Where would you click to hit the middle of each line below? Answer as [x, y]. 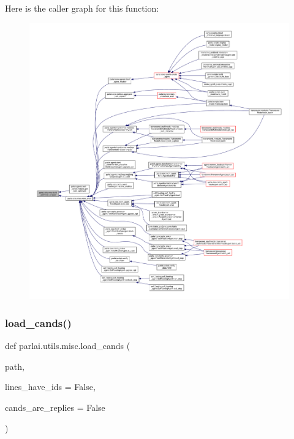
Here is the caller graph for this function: [82, 8]
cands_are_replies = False [55, 407]
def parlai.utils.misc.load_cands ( [68, 346]
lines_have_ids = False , [50, 387]
